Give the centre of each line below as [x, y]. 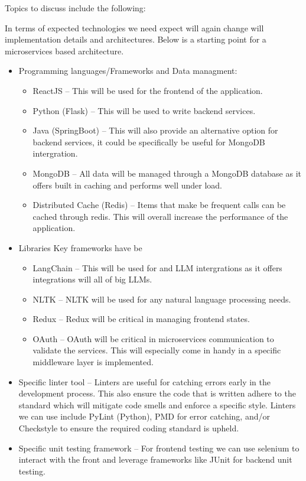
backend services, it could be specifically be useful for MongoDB [149, 142]
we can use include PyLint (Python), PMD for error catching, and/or [144, 416]
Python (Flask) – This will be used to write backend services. [144, 110]
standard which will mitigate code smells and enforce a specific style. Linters [157, 404]
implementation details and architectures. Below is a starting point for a [136, 39]
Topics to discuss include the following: [75, 8]
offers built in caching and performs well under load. [127, 185]
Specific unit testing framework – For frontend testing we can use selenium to [159, 448]
